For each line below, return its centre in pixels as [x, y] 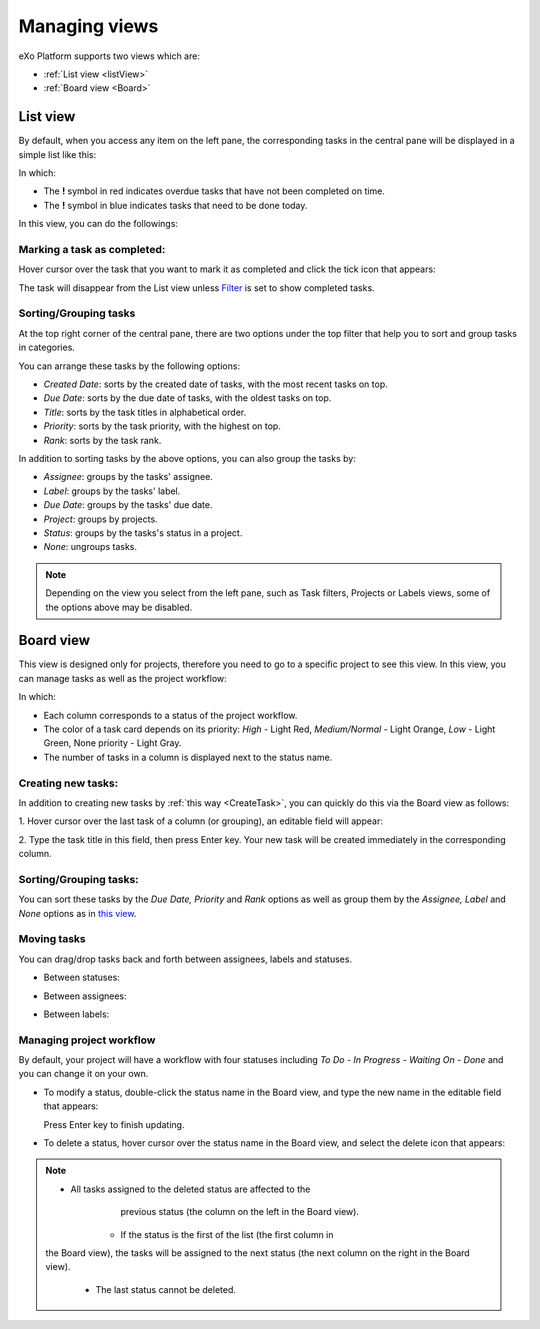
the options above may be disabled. [119, 607]
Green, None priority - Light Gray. [112, 743]
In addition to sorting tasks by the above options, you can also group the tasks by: [187, 458]
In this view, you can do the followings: [98, 224]
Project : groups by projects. [101, 519]
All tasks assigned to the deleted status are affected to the [190, 1189]
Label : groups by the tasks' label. [112, 491]
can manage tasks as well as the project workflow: [122, 678]
